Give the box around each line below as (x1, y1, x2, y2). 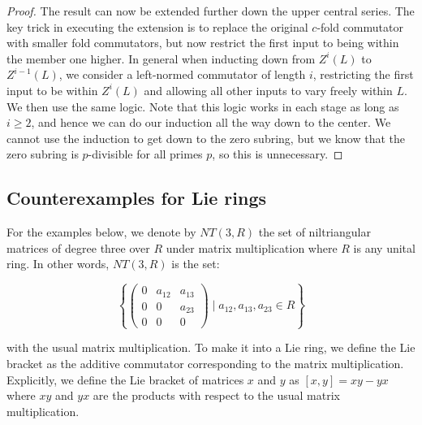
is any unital (353, 239, 416, 256)
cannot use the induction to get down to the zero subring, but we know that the (6, 129, 406, 146)
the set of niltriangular (258, 223, 371, 241)
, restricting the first (312, 66, 414, 83)
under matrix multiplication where (166, 239, 338, 256)
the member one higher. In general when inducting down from (6, 50, 316, 67)
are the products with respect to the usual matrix (93, 387, 340, 404)
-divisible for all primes (88, 145, 203, 163)
